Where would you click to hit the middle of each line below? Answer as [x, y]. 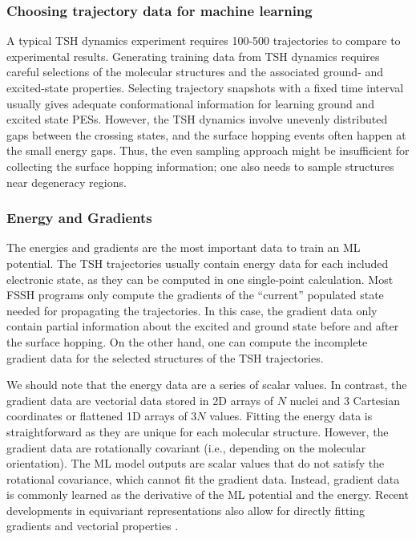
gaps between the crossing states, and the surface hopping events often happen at [206, 134]
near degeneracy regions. [67, 182]
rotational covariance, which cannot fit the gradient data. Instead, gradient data [203, 478]
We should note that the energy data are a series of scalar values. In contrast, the [207, 385]
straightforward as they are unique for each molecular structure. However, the [198, 431]
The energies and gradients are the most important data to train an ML [184, 247]
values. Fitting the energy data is [291, 416]
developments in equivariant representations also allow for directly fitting [186, 510]
